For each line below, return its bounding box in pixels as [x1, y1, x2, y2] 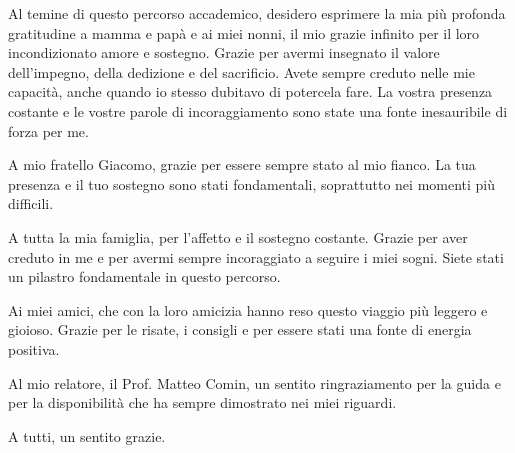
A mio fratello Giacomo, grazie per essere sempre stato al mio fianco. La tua [8, 154, 476, 175]
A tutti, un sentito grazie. [8, 425, 166, 446]
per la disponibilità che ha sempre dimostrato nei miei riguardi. [8, 392, 397, 413]
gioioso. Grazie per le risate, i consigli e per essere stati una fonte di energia [8, 319, 472, 340]
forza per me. [8, 120, 89, 141]
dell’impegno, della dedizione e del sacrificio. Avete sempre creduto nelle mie [8, 61, 475, 82]
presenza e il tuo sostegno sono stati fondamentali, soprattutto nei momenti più [8, 173, 496, 194]
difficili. [8, 193, 54, 214]
